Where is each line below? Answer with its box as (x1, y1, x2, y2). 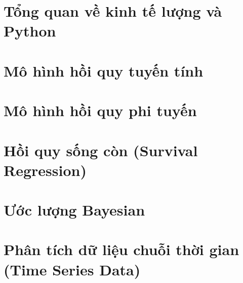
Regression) (4, 159, 87, 180)
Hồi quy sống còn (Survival (4, 139, 198, 160)
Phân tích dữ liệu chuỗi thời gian (4, 239, 239, 260)
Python (4, 20, 56, 41)
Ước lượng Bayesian (4, 199, 145, 220)
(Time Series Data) (4, 259, 141, 279)
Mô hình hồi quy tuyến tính (4, 60, 204, 81)
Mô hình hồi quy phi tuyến (4, 100, 197, 121)
